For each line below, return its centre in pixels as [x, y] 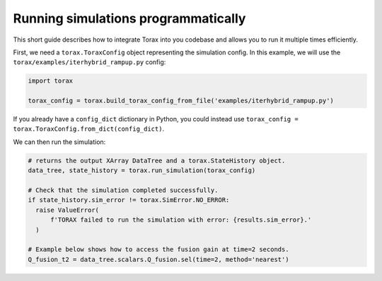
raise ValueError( [67, 210]
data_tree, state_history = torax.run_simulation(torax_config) [142, 171]
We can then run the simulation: [59, 142]
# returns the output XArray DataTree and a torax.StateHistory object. [157, 160]
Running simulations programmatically [129, 18]
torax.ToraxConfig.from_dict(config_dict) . [89, 129]
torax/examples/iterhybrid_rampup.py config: [89, 62]
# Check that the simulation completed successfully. [123, 190]
